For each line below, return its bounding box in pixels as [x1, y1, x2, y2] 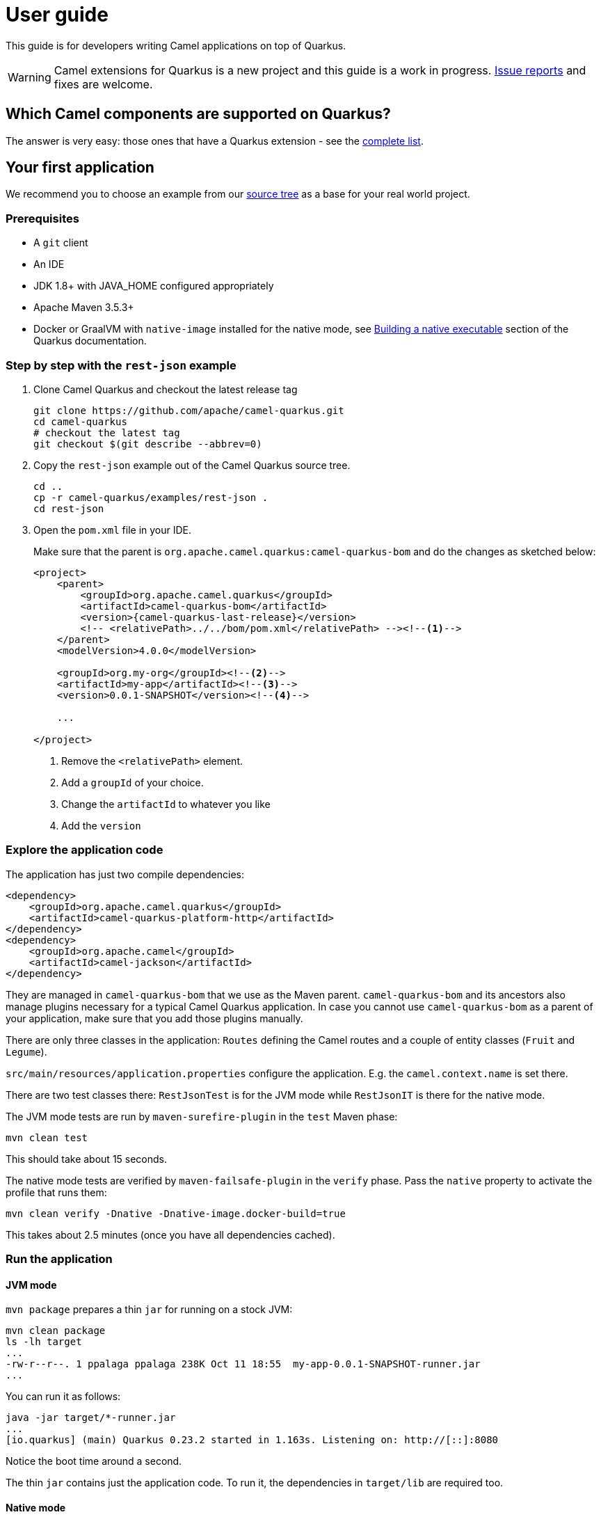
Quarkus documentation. [33, 335, 147, 347]
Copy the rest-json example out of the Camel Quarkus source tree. [33, 459, 351, 471]
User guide [6, 3, 109, 26]
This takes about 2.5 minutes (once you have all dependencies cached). [6, 1228, 335, 1241]
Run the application [6, 1252, 113, 1266]
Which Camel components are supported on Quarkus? [6, 105, 391, 123]
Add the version [61, 819, 141, 832]
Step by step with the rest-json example [6, 358, 237, 372]
